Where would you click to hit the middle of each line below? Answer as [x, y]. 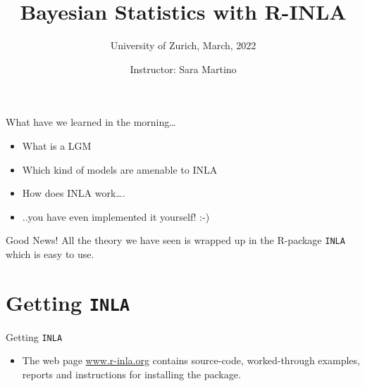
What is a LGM [57, 145]
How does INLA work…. [74, 193]
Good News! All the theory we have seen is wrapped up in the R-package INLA [175, 240]
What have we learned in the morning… [91, 122]
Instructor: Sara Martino [183, 69]
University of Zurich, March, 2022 [183, 45]
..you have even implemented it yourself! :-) [116, 216]
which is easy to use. [50, 253]
